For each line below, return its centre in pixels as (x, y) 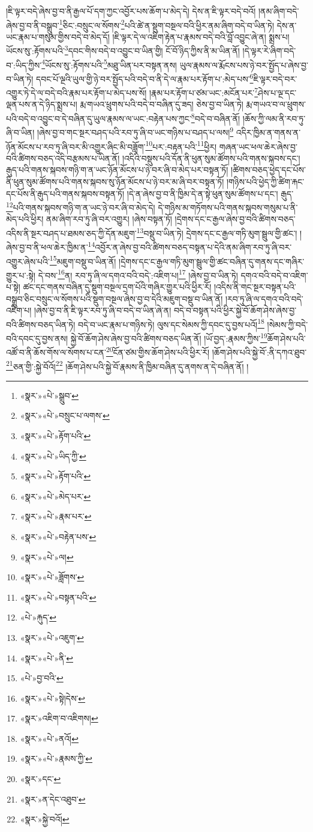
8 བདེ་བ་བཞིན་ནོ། (216, 117)
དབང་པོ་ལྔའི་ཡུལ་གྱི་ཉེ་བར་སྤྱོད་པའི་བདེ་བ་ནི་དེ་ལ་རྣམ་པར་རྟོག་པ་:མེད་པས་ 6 (145, 77)
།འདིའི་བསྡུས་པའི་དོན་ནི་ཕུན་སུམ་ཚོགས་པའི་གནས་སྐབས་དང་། (211, 158)
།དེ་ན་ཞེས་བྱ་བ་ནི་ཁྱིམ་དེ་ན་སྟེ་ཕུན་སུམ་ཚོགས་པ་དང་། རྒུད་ (210, 193)
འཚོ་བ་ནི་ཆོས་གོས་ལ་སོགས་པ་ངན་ (56, 352)
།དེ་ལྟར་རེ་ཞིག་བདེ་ (269, 51)
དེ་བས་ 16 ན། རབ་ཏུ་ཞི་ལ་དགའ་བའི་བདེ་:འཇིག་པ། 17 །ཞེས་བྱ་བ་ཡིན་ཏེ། (138, 274)
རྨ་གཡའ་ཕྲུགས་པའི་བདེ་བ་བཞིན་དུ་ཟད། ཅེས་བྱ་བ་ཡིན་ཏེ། (162, 104)
